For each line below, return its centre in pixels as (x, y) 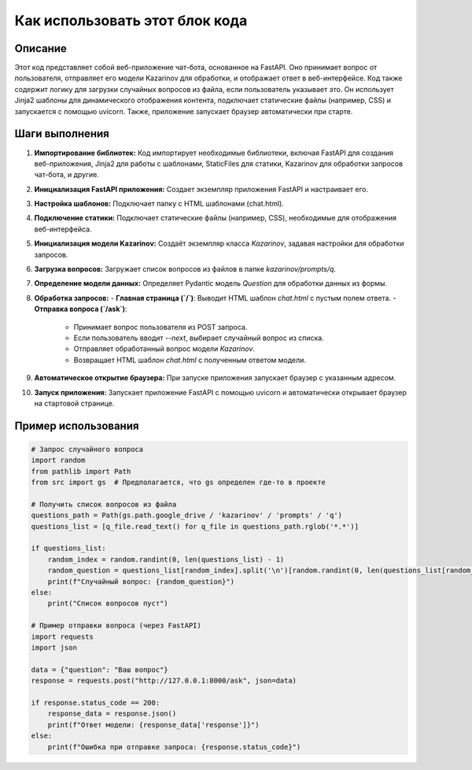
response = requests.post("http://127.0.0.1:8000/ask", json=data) (164, 681)
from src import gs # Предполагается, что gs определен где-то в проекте (179, 483)
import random (58, 460)
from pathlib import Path (81, 471)
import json (54, 647)
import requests (63, 637)
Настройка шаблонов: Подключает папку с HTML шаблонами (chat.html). (159, 204)
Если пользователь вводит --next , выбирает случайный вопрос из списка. (199, 338)
